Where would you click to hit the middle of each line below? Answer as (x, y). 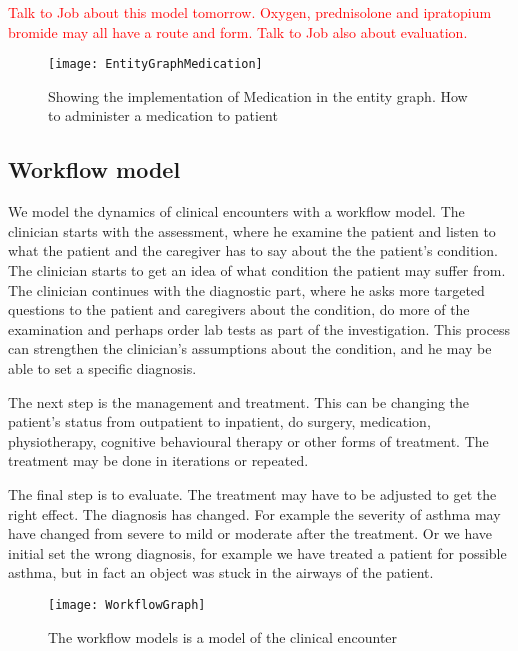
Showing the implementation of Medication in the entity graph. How (258, 95)
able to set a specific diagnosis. (102, 367)
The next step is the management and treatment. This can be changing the (239, 401)
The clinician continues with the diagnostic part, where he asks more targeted (246, 289)
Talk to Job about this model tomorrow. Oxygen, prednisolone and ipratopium (250, 12)
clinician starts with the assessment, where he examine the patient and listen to (252, 230)
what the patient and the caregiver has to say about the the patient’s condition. (253, 250)
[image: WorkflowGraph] (127, 604)
